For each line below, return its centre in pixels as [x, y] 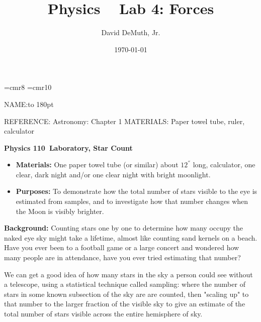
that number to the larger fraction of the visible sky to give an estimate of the [125, 304]
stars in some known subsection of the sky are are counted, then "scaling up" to [126, 294]
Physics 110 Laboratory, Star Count [68, 147]
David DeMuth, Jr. [131, 32]
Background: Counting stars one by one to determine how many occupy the [123, 228]
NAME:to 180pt [29, 104]
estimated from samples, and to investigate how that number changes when [132, 201]
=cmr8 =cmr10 [28, 87]
